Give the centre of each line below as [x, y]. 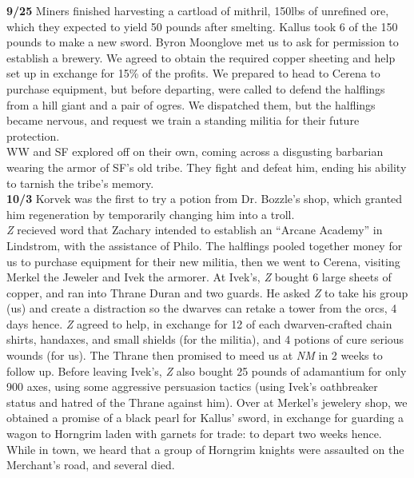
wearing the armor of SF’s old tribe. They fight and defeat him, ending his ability [207, 167]
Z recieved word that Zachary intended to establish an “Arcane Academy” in [195, 230]
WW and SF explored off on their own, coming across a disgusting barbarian [195, 151]
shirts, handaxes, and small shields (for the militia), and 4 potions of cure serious [205, 339]
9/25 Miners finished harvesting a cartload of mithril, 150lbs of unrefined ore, [198, 10]
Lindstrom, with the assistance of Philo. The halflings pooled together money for [205, 245]
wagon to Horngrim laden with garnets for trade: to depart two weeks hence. [194, 434]
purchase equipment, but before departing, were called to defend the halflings [196, 88]
